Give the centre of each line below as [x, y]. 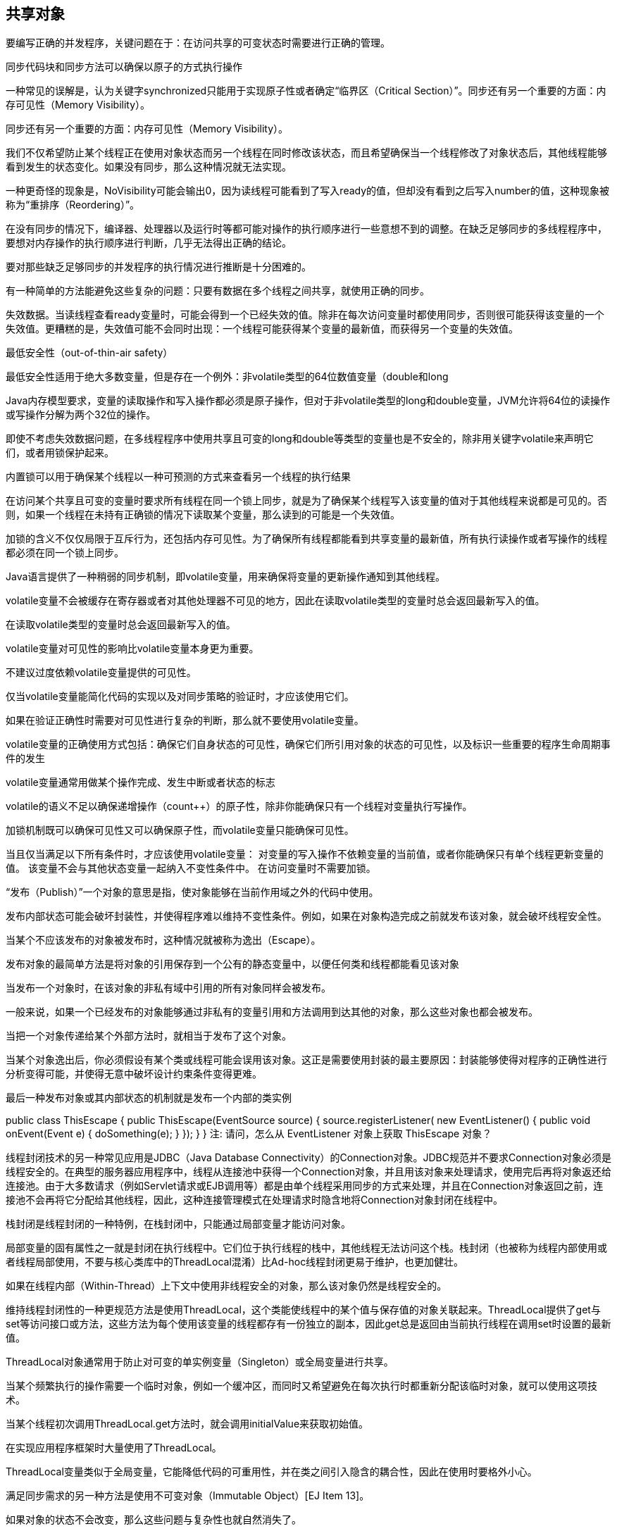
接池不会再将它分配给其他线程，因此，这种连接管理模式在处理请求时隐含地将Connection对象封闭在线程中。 [254, 1200]
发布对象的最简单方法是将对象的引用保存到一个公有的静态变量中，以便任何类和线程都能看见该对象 [232, 964]
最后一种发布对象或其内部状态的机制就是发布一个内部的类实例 [149, 1098]
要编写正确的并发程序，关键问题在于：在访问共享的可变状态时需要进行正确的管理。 [198, 43]
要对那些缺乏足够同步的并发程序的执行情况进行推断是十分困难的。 [158, 267]
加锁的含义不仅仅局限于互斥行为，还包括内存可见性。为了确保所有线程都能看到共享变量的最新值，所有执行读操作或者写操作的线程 [306, 539]
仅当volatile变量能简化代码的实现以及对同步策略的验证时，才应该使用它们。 [180, 696]
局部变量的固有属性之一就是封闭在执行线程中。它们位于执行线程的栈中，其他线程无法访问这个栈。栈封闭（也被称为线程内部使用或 [306, 1248]
